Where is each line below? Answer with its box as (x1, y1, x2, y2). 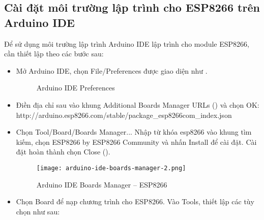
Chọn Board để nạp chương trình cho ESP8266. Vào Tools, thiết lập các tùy (16, 196, 255, 207)
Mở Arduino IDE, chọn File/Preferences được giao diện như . (16, 65, 208, 76)
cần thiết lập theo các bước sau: (4, 48, 104, 59)
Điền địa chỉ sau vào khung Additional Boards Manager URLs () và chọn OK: (16, 99, 259, 110)
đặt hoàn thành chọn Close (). (16, 146, 110, 157)
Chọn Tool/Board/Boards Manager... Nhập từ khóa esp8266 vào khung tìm (16, 127, 252, 137)
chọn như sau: (16, 206, 60, 216)
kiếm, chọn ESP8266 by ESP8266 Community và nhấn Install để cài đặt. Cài (16, 136, 257, 147)
